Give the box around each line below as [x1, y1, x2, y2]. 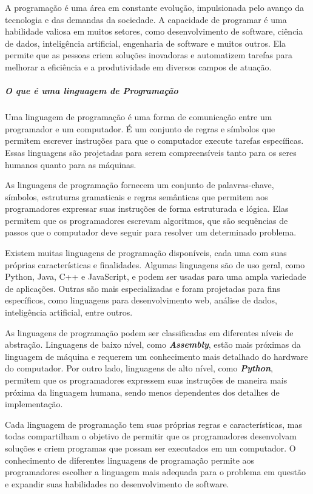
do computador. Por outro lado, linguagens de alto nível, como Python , [5, 362, 273, 374]
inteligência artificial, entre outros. [5, 306, 133, 319]
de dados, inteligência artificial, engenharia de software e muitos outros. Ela [5, 36, 286, 49]
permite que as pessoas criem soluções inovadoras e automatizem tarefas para [5, 49, 293, 61]
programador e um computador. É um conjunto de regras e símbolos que [5, 122, 275, 135]
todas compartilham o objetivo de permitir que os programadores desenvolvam [5, 430, 297, 442]
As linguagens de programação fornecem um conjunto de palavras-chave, [5, 178, 274, 191]
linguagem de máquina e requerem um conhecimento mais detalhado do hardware [5, 350, 308, 362]
